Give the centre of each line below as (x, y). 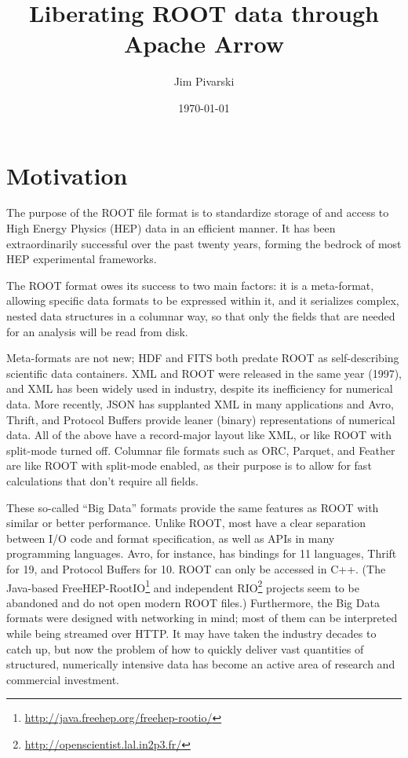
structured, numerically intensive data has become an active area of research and (201, 664)
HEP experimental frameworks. (82, 259)
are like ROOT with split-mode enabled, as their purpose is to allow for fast (189, 465)
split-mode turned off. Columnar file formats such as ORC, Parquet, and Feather (201, 450)
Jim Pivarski (204, 81)
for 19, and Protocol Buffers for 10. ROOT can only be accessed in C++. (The (196, 568)
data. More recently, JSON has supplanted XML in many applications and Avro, (200, 403)
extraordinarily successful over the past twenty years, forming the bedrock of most (204, 243)
